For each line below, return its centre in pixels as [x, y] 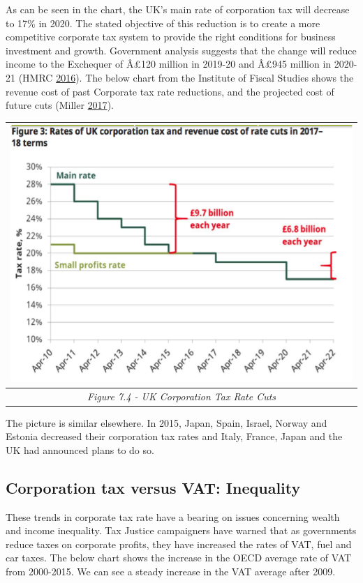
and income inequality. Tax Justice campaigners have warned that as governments [181, 530]
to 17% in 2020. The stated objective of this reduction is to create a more [163, 23]
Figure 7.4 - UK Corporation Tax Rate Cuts [181, 396]
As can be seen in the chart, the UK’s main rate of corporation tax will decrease [178, 9]
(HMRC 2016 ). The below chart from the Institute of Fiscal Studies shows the [186, 77]
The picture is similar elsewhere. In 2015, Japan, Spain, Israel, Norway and [166, 422]
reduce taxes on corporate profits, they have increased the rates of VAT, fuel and [179, 544]
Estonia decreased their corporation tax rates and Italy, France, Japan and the [174, 436]
